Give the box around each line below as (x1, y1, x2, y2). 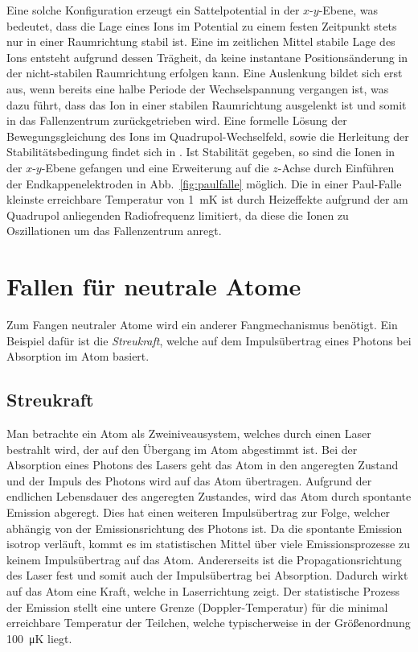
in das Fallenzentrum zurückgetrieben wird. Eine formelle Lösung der (6, 112, 347, 129)
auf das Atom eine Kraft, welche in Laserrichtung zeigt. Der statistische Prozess (6, 582, 400, 599)
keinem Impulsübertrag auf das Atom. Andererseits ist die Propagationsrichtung (6, 551, 402, 567)
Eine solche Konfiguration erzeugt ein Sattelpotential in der (6, 2, 300, 18)
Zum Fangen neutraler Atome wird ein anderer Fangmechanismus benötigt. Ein (6, 316, 398, 333)
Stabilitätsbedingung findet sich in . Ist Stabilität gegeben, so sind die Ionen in (6, 143, 395, 160)
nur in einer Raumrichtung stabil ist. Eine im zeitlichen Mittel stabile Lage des (6, 33, 395, 50)
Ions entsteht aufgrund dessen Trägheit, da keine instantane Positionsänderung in (6, 48, 408, 65)
